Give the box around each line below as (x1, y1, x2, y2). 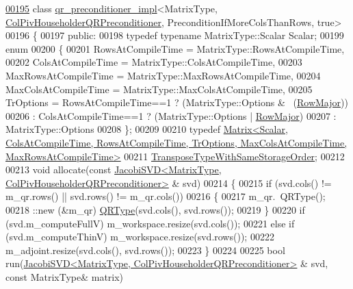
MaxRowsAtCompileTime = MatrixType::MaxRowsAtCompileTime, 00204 (5, 68, 321, 82)
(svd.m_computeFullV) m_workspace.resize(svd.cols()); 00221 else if (5, 216, 295, 230)
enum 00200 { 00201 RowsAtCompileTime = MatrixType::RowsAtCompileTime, (5, 41, 345, 55)
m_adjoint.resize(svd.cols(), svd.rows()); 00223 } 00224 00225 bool (5, 242, 285, 257)
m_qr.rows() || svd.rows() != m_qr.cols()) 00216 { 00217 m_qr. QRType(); (5, 189, 326, 203)
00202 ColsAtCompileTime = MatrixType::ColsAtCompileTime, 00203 (5, 55, 302, 69)
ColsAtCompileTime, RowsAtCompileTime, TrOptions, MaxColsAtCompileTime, (5, 135, 348, 149)
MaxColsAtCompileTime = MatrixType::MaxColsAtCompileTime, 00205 (5, 81, 313, 96)
